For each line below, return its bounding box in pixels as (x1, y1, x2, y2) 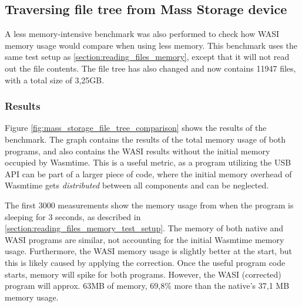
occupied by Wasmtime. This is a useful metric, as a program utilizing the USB (5, 156, 291, 168)
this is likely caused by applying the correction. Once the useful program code (5, 256, 286, 268)
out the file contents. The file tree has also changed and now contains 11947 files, (5, 62, 296, 74)
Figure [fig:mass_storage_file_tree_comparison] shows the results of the (5, 122, 267, 134)
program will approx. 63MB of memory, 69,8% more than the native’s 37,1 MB (5, 279, 290, 292)
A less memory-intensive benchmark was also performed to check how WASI (5, 28, 280, 40)
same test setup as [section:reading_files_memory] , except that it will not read (5, 50, 290, 63)
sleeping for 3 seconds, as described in (5, 210, 141, 222)
